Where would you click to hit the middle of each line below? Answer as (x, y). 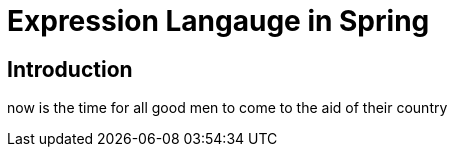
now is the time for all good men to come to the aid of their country (227, 108)
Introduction (70, 69)
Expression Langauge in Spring (218, 21)
